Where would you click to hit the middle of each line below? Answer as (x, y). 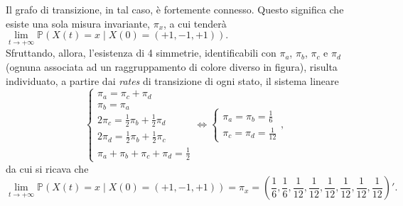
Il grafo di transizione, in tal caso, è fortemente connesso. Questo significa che (175, 9)
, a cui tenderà (195, 23)
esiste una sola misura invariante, (78, 23)
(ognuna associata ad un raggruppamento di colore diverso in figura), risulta (172, 67)
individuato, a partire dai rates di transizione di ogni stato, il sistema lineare (172, 80)
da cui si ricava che (47, 168)
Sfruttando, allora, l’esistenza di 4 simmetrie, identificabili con (141, 53)
